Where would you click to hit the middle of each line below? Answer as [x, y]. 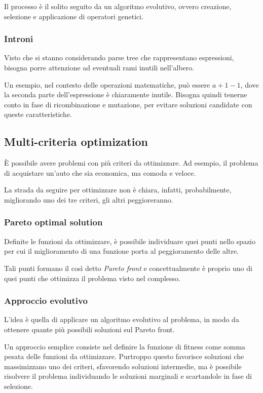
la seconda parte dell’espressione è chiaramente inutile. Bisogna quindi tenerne [126, 94]
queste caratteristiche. [38, 114]
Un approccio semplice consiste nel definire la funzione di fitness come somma [125, 346]
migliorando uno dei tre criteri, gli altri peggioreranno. [89, 199]
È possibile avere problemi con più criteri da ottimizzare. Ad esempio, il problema [131, 163]
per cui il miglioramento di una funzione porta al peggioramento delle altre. [122, 251]
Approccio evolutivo [46, 301]
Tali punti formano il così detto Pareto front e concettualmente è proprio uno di [128, 268]
